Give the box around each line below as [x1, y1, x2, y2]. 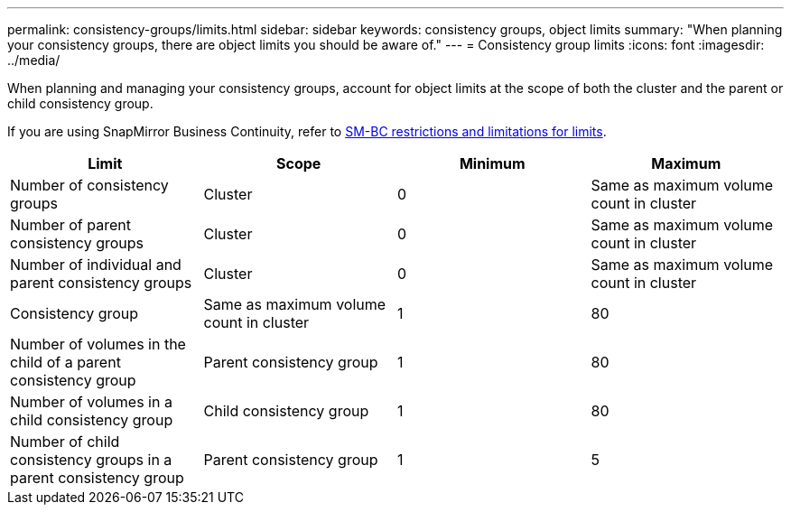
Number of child [10, 433, 120, 451]
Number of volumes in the [10, 335, 186, 353]
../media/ [7, 52, 60, 68]
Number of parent [10, 216, 131, 234]
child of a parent [10, 353, 121, 371]
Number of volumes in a [10, 393, 172, 411]
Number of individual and [10, 256, 181, 274]
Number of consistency [10, 176, 169, 194]
